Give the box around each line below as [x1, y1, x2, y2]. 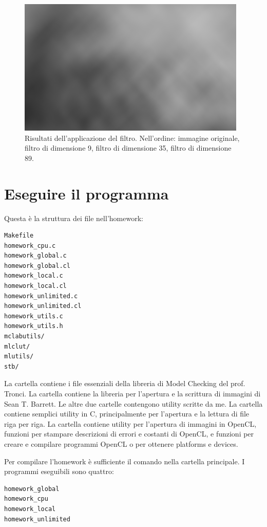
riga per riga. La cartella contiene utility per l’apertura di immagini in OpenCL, [4, 418, 257, 429]
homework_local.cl [4, 282, 67, 290]
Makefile [4, 232, 34, 240]
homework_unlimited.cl [4, 302, 82, 310]
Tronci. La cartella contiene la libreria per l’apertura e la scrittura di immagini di [4, 388, 261, 398]
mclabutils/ [4, 333, 45, 340]
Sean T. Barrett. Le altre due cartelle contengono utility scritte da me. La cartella [4, 398, 263, 409]
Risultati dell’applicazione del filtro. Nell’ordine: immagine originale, [25, 132, 240, 143]
